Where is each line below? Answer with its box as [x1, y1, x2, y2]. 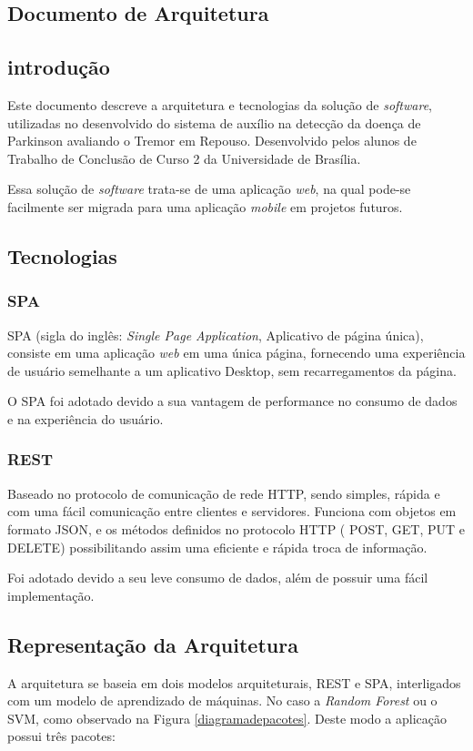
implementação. [7, 585, 95, 604]
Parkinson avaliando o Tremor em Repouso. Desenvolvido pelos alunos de [7, 131, 417, 150]
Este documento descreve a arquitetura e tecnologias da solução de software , [7, 95, 433, 114]
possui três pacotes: [7, 726, 116, 746]
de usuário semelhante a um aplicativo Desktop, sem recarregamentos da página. [7, 360, 457, 380]
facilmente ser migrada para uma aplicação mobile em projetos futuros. [7, 197, 403, 216]
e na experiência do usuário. [7, 409, 164, 428]
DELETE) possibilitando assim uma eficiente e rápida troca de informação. [7, 537, 428, 556]
